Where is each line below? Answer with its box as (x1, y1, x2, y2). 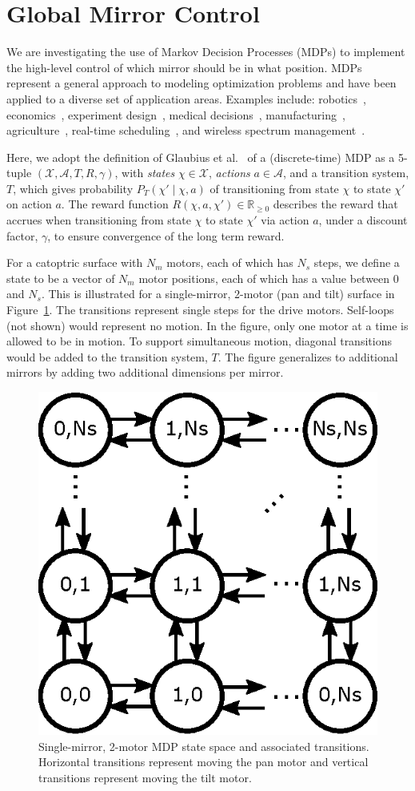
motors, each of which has (166, 254, 293, 271)
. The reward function (61, 196, 169, 212)
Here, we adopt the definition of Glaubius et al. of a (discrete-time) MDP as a (6, 148, 395, 165)
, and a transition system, (283, 164, 409, 181)
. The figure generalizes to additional (217, 348, 398, 365)
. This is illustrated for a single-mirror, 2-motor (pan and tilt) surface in (41, 285, 395, 302)
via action (261, 212, 309, 228)
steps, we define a (313, 254, 400, 271)
